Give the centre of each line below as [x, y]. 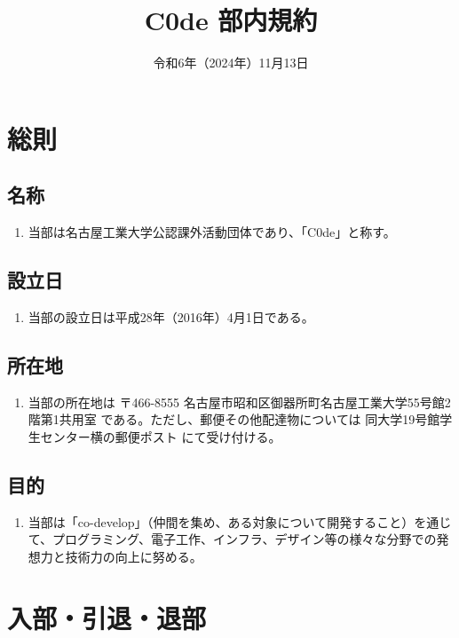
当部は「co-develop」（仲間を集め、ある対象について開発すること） [221, 521]
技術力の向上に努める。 [134, 556]
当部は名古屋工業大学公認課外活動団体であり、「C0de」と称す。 [212, 232]
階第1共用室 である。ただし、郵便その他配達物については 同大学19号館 [234, 419]
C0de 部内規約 [231, 20]
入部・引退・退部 [107, 617]
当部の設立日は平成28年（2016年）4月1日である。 [171, 316]
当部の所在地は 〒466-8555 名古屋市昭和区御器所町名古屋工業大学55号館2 [239, 402]
